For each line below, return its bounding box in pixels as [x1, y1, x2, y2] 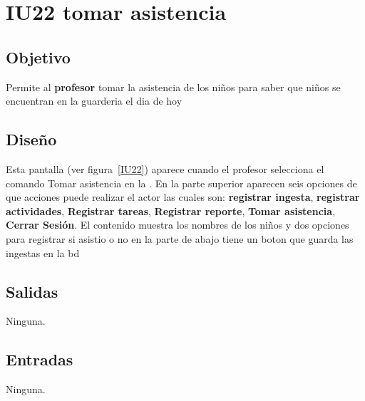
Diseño [6, 128, 57, 150]
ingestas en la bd [6, 245, 80, 260]
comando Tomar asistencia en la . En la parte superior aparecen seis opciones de [6, 175, 357, 190]
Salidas [6, 280, 58, 302]
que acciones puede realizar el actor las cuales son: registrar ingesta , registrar [6, 189, 360, 204]
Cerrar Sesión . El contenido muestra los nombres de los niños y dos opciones [6, 217, 349, 232]
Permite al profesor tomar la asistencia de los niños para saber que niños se [6, 79, 341, 94]
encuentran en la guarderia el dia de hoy [6, 93, 182, 108]
